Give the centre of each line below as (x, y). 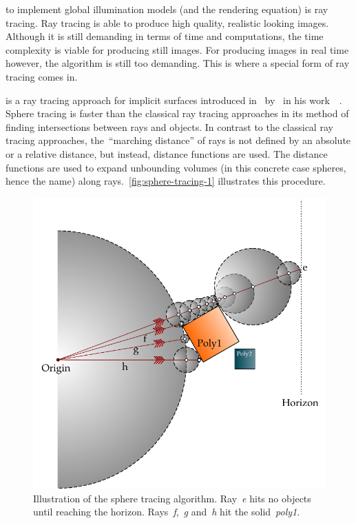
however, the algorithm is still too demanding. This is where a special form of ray (178, 63)
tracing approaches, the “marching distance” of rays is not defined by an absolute (178, 140)
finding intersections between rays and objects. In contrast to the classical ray (169, 126)
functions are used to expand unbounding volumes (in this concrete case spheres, (176, 167)
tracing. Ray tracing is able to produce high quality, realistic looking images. (167, 22)
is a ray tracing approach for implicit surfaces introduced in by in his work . (174, 100)
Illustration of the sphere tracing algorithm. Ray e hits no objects (172, 498)
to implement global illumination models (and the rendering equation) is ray (167, 9)
